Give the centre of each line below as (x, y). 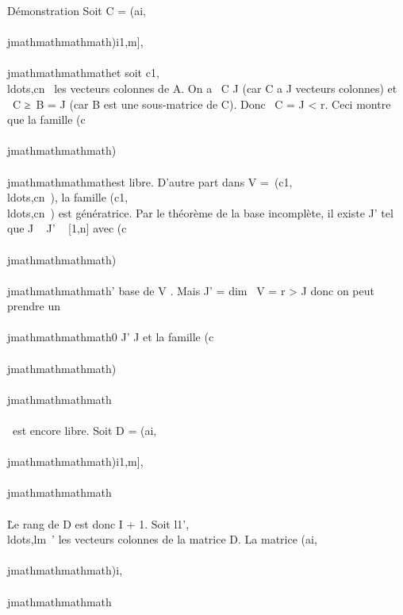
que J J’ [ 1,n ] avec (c (67, 228)
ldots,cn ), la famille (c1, (68, 197)
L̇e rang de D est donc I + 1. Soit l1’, (98, 523)
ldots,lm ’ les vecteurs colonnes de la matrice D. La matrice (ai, (162, 539)
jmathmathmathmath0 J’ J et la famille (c (111, 337)
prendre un (34, 306)
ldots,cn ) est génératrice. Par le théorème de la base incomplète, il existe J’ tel (200, 212)
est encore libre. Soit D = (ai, (84, 430)
